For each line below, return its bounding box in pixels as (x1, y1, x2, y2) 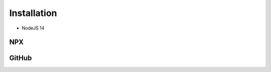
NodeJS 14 (22, 25, 45, 31)
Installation (9, 7, 57, 18)
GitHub (9, 54, 32, 62)
